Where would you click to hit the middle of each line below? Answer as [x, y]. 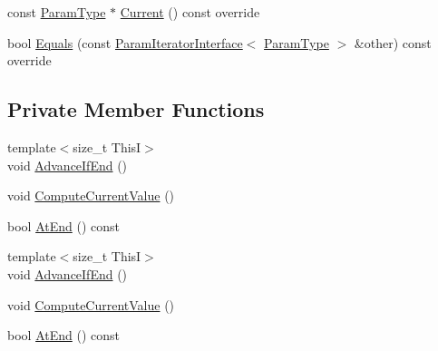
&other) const [393, 42]
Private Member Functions [136, 109]
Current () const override [190, 12]
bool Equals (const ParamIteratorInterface [125, 42]
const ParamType [57, 12]
